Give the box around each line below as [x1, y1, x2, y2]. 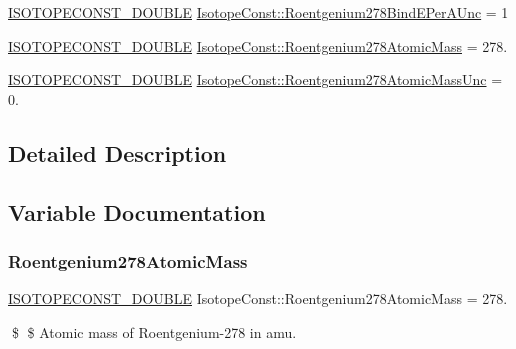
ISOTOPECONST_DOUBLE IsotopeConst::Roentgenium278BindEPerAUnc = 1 [8, 2, 509, 22]
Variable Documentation [8, 196, 266, 227]
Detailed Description [8, 137, 227, 168]
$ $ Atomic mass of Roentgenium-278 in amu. [11, 321, 297, 342]
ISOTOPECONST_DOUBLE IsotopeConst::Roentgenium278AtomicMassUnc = [8, 69, 503, 90]
